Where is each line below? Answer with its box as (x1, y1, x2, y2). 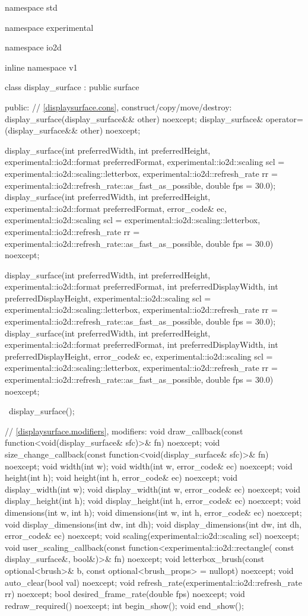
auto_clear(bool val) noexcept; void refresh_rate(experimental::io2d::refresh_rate (5, 576, 303, 588)
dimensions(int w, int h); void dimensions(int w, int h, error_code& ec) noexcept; (5, 506, 302, 518)
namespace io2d (5, 41, 62, 53)
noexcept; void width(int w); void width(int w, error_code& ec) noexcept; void (5, 459, 293, 472)
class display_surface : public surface (5, 81, 139, 93)
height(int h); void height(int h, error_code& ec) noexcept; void (5, 471, 238, 484)
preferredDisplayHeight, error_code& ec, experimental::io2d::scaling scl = (5, 350, 273, 362)
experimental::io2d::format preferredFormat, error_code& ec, (5, 202, 227, 214)
